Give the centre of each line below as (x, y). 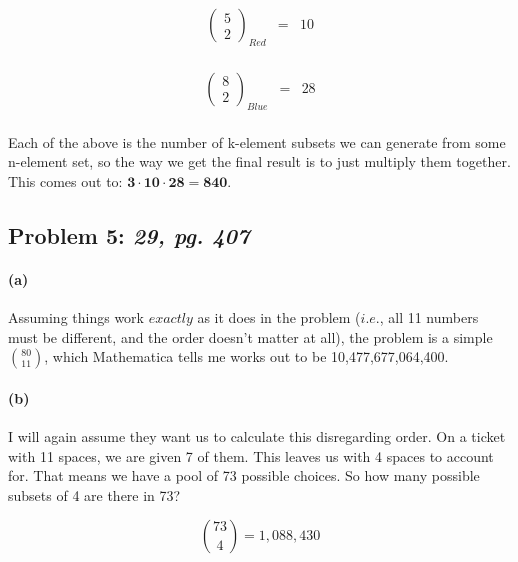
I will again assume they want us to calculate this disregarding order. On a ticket (257, 436)
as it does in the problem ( (279, 317)
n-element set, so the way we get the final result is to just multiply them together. (259, 161)
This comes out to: (65, 180)
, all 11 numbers (429, 317)
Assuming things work (76, 317)
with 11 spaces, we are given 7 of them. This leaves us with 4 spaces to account (251, 455)
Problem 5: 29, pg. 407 (129, 234)
